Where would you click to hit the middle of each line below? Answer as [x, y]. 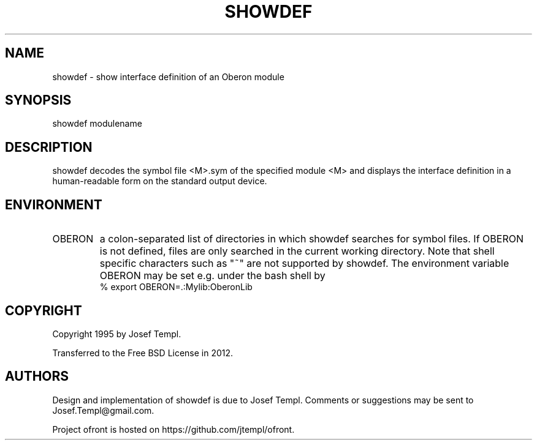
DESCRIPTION [49, 147]
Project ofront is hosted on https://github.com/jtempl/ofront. [173, 429]
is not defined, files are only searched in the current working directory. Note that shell [297, 251]
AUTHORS [37, 376]
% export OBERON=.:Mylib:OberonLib [176, 287]
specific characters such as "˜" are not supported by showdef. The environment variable [304, 264]
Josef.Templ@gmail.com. [103, 410]
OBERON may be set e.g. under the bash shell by [212, 276]
